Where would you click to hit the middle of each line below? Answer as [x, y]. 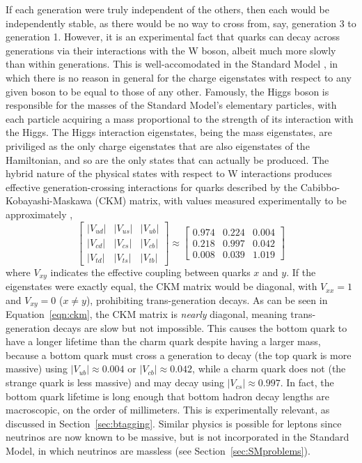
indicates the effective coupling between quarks [150, 272]
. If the [301, 272]
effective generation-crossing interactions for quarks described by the [152, 187]
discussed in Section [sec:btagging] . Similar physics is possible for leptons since [174, 423]
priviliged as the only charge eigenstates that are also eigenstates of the [158, 145]
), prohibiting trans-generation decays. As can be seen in [207, 299]
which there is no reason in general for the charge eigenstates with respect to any [179, 77]
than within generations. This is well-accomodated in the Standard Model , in [172, 64]
